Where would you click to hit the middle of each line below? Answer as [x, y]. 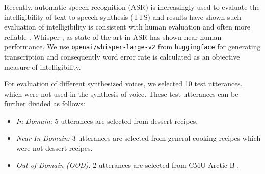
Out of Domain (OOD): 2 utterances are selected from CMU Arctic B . [128, 165]
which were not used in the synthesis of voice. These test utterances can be [121, 93]
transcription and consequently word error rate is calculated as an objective [122, 57]
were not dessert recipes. [54, 148]
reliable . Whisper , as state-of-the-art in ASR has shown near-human [113, 36]
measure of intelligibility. [43, 66]
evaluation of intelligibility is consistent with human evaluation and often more [127, 27]
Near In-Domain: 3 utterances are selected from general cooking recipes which [138, 138]
